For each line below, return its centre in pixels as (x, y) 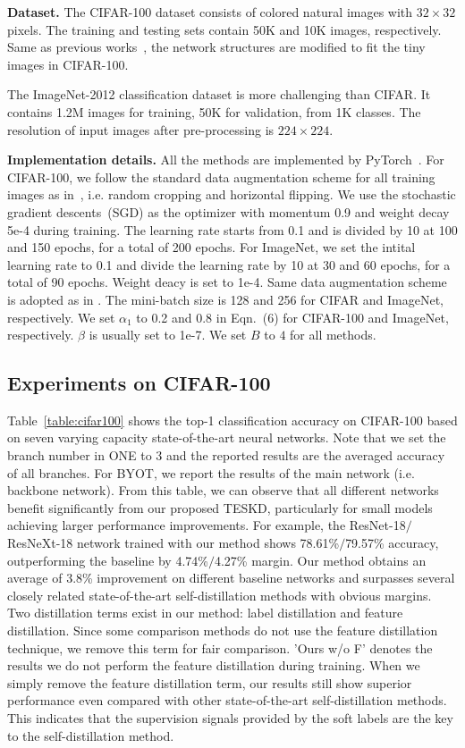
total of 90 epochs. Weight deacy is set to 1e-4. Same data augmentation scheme (227, 282)
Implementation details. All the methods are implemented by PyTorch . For (226, 160)
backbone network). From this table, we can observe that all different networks (223, 490)
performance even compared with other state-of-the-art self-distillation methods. (227, 700)
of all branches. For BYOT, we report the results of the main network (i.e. (211, 472)
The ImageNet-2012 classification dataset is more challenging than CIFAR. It (219, 94)
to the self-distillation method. (91, 735)
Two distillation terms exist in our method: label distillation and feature (205, 613)
